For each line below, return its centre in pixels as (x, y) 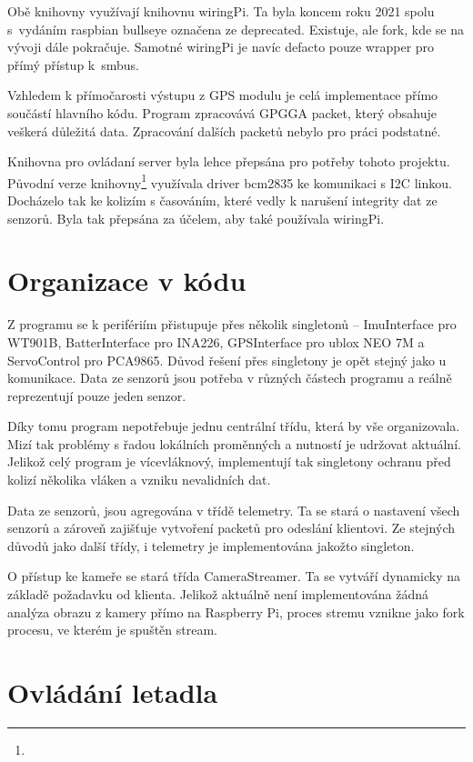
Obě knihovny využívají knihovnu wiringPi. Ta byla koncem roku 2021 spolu (221, 11)
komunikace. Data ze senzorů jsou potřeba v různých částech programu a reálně (230, 378)
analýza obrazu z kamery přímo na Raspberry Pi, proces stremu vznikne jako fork (236, 612)
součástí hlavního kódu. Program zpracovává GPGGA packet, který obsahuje (222, 112)
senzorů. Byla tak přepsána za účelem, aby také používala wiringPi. (196, 218)
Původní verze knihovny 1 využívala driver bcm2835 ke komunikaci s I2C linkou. (230, 181)
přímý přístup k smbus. (73, 64)
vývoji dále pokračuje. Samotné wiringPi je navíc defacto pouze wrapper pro (221, 47)
